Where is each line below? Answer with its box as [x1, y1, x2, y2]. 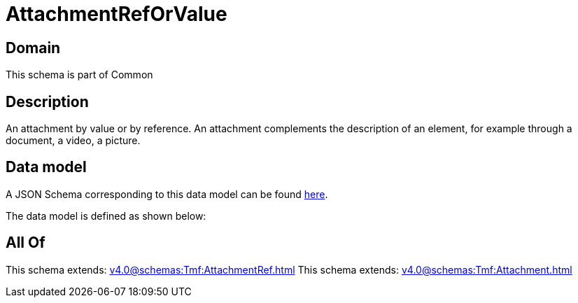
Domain [6, 38, 61, 57]
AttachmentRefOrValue [6, 2, 227, 26]
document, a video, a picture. [6, 134, 141, 147]
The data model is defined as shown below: [6, 209, 206, 222]
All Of [6, 234, 45, 252]
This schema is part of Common [6, 69, 153, 81]
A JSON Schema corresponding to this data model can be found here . [6, 188, 328, 200]
